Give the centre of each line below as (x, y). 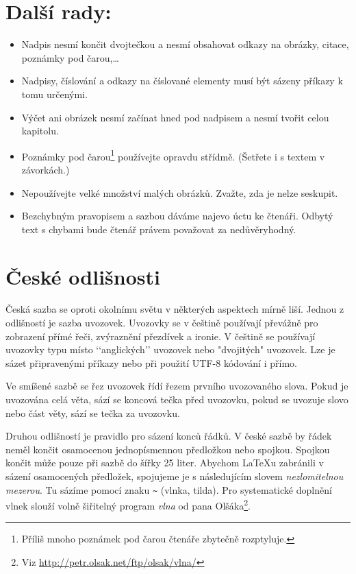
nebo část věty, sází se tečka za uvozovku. (93, 412)
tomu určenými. (54, 94)
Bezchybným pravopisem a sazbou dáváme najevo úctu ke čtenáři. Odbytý (177, 216)
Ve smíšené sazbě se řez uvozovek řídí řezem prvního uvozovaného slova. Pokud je (177, 386)
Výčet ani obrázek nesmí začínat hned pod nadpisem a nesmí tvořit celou (175, 117)
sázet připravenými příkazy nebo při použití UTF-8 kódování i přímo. (151, 362)
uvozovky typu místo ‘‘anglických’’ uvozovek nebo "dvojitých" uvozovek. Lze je (170, 349)
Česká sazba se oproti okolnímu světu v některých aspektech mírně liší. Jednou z (175, 309)
